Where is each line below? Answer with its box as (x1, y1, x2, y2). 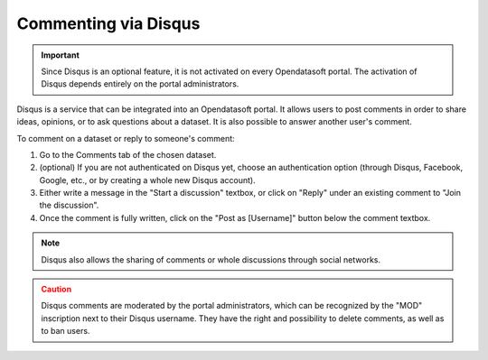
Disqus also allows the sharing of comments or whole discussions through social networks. (41, 254, 381, 265)
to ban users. (41, 326, 90, 337)
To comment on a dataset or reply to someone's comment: (16, 133, 235, 143)
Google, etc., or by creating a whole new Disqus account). (39, 174, 257, 185)
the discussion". (39, 199, 99, 211)
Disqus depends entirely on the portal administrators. (41, 78, 239, 89)
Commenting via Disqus (16, 14, 201, 33)
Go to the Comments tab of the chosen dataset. (39, 149, 217, 160)
